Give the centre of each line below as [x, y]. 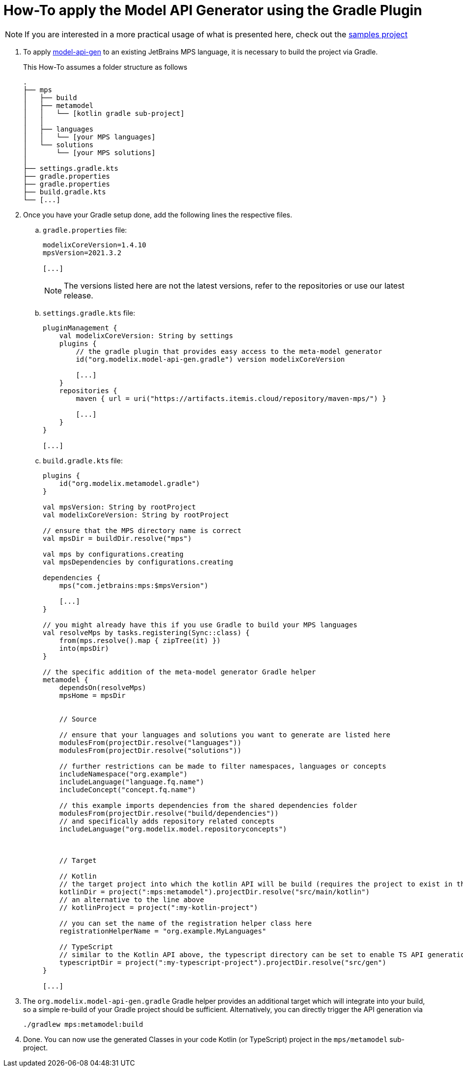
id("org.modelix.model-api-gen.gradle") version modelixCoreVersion [210, 359]
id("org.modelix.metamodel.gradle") [130, 483]
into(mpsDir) [84, 648]
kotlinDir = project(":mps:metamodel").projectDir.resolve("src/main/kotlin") [214, 892]
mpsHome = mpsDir [92, 695]
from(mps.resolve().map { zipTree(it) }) [140, 640]
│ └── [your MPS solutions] [89, 152]
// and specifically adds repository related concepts [167, 821]
